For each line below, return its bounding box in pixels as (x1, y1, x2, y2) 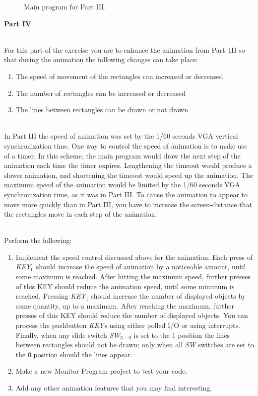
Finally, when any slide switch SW (15, 329, 121, 340)
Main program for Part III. (24, 1, 106, 11)
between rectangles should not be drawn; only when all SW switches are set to (15, 339, 254, 350)
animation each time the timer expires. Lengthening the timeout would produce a (4, 160, 252, 170)
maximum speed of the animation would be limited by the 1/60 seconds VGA (4, 179, 240, 190)
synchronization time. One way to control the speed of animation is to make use (4, 140, 248, 151)
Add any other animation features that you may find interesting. (15, 383, 212, 393)
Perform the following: (4, 235, 72, 245)
